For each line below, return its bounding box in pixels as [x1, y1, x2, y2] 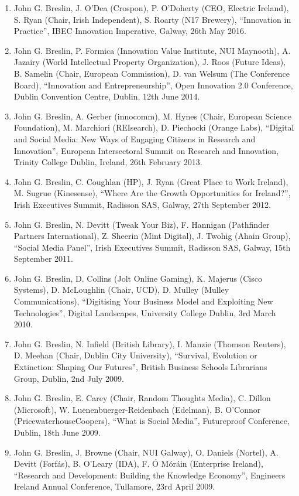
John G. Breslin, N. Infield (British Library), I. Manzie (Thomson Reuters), [13, 337, 286, 350]
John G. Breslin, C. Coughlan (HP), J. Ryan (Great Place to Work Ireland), [13, 175, 288, 187]
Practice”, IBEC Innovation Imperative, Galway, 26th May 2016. [13, 25, 246, 37]
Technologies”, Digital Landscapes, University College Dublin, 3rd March [13, 306, 276, 319]
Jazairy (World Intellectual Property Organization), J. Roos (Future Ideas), [13, 56, 286, 68]
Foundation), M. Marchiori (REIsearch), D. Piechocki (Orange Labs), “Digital [13, 121, 294, 134]
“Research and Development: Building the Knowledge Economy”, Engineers [13, 468, 286, 481]
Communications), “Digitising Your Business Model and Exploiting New [13, 295, 273, 307]
